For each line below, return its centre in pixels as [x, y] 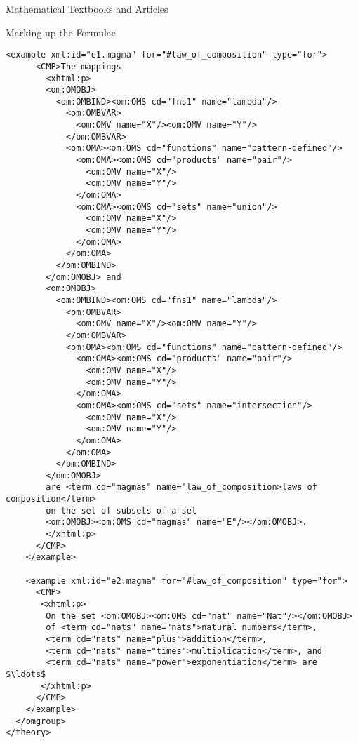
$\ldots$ [26, 674]
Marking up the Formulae [61, 32]
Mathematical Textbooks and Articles [87, 8]
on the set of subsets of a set [121, 510]
